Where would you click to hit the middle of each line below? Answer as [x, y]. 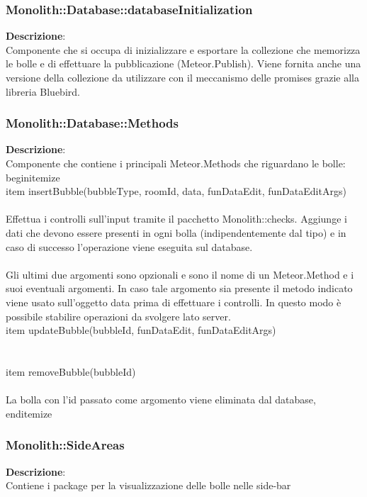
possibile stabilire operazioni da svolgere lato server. [118, 316]
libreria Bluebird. [43, 91]
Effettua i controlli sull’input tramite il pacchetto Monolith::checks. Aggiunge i [176, 219]
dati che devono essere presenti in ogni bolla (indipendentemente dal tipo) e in [176, 232]
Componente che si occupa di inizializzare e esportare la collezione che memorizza [183, 49]
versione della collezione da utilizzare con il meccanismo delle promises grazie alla [182, 77]
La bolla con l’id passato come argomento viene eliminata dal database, [161, 400]
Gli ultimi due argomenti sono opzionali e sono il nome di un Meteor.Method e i [180, 274]
